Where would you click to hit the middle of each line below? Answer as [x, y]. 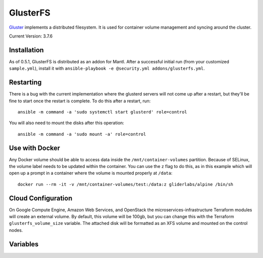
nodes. [16, 230]
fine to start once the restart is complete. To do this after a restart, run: [80, 101]
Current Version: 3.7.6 [31, 36]
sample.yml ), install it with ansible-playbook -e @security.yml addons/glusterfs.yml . [107, 69]
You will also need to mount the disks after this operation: [66, 123]
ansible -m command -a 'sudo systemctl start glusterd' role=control [103, 112]
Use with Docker [35, 148]
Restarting [25, 83]
